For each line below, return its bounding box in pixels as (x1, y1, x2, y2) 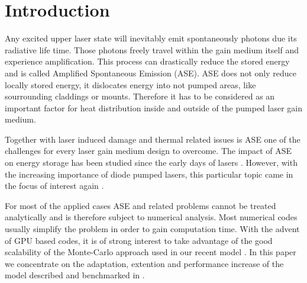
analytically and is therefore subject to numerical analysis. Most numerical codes (5, 211, 298, 223)
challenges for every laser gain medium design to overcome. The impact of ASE (5, 144, 292, 157)
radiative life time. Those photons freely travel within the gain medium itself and (5, 43, 299, 56)
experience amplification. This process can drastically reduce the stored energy (5, 55, 290, 67)
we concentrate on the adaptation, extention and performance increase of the (5, 257, 284, 269)
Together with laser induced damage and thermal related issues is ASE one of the (5, 133, 300, 145)
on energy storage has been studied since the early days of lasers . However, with (5, 156, 298, 169)
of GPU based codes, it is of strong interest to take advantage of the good (5, 234, 273, 246)
